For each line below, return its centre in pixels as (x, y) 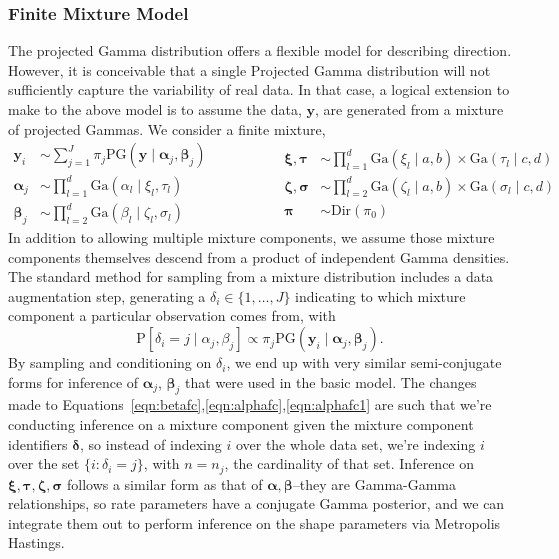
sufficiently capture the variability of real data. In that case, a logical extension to (259, 89)
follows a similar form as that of (164, 483)
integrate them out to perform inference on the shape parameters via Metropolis (254, 522)
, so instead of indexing (151, 443)
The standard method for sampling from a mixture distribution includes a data (251, 276)
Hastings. (36, 542)
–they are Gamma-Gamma (374, 483)
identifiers (38, 443)
